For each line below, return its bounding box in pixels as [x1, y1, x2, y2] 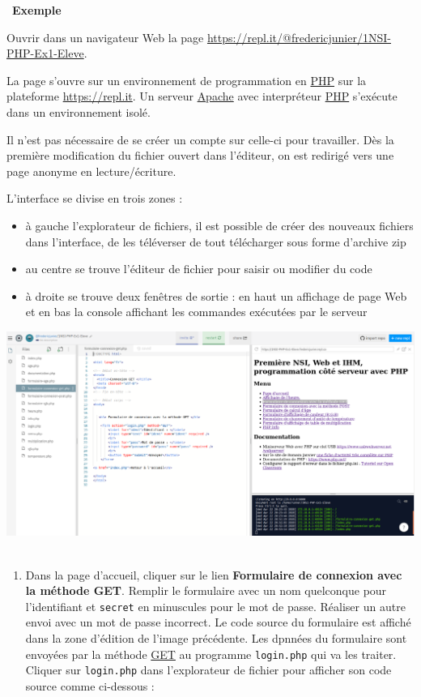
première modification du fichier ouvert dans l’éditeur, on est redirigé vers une [6, 147, 394, 164]
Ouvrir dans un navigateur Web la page [6, 28, 204, 45]
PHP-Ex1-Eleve [6, 45, 84, 62]
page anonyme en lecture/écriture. [6, 162, 176, 179]
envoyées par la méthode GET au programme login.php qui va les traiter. [25, 645, 397, 662]
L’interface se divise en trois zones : [6, 190, 183, 207]
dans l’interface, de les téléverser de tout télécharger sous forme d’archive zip [25, 233, 406, 250]
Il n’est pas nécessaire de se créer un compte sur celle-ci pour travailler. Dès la [6, 130, 394, 148]
